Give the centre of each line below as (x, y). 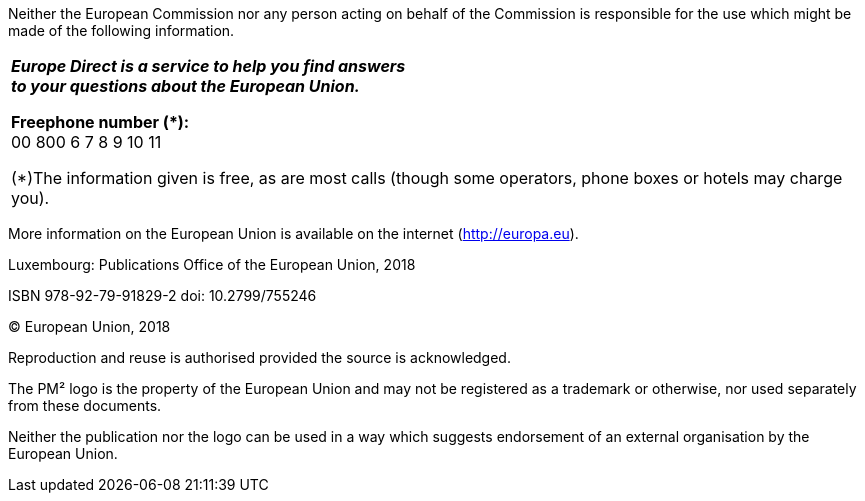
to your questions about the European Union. (185, 86)
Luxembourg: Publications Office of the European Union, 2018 (212, 264)
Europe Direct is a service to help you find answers (208, 66)
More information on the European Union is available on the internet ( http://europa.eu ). (293, 233)
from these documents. (85, 405)
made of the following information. (121, 30)
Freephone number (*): (100, 122)
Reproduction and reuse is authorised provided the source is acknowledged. (259, 357)
